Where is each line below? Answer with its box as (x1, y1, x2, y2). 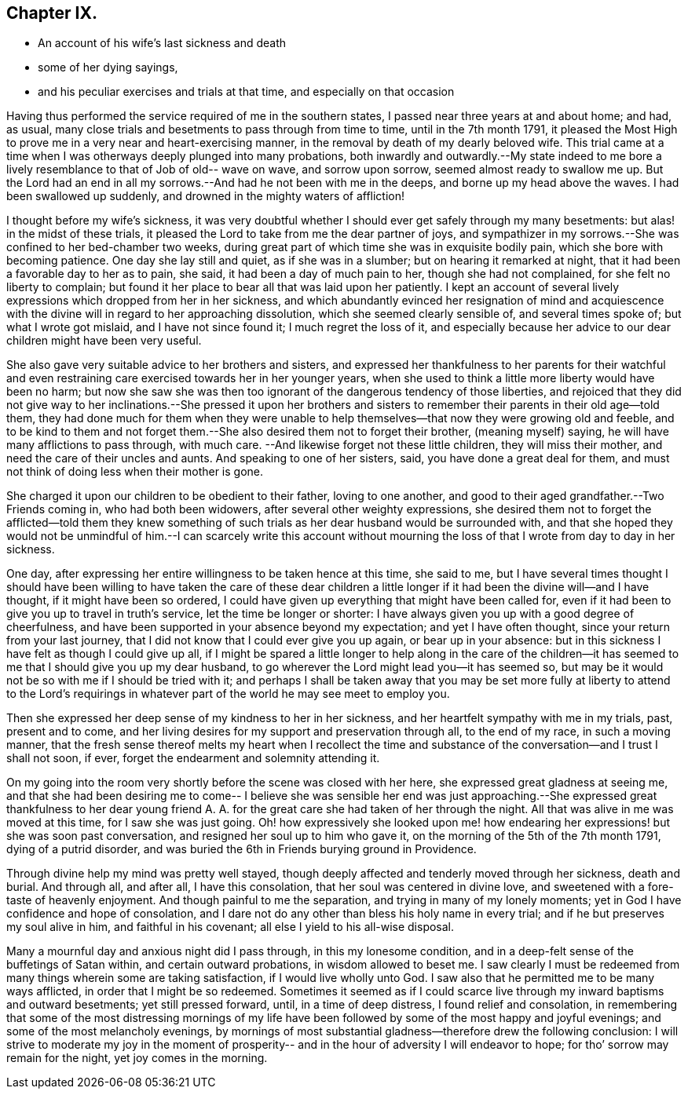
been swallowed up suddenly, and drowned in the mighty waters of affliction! (6, 189, 405, 203)
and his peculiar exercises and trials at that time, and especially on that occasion (38, 85, 455, 99)
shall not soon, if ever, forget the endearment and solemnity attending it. (6, 751, 380, 765)
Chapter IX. (6, 3, 97, 23)
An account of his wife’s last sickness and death (38, 36, 287, 50)
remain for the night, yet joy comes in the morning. (6, 1051, 268, 1065)
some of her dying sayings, (38, 60, 178, 75)
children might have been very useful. (6, 334, 202, 348)
